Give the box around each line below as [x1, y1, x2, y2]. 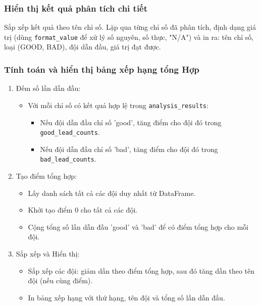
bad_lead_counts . [40, 154, 96, 164]
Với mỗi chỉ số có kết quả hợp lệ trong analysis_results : [28, 99, 209, 110]
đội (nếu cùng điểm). [28, 275, 93, 286]
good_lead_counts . [40, 127, 100, 137]
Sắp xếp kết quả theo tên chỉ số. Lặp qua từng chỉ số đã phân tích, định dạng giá [4, 22, 256, 32]
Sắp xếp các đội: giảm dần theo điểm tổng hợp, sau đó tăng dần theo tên [28, 265, 255, 276]
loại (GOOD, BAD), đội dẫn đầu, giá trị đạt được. [4, 41, 161, 52]
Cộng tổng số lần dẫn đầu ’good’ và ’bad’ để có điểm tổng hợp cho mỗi [28, 221, 249, 232]
